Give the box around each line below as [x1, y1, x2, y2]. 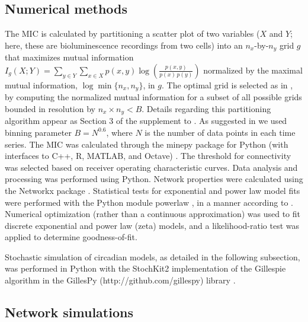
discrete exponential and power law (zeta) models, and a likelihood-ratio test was [5, 219, 300, 231]
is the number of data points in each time [145, 126, 296, 138]
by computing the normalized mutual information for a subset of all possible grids [5, 91, 302, 103]
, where [106, 126, 133, 138]
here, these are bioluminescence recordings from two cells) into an [5, 39, 243, 51]
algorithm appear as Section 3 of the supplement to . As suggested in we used [5, 114, 287, 127]
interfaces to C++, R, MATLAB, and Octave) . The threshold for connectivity [5, 149, 291, 162]
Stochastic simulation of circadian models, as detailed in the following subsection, [5, 250, 300, 263]
